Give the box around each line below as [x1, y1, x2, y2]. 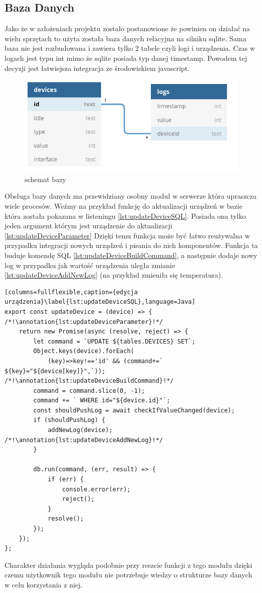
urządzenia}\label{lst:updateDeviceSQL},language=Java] [5, 298, 196, 306]
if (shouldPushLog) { [33, 416, 106, 424]
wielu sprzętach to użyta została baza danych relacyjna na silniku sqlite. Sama [5, 33, 246, 43]
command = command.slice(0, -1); [33, 387, 145, 394]
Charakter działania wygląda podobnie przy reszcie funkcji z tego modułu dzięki [5, 559, 252, 570]
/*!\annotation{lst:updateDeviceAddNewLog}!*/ [5, 436, 163, 444]
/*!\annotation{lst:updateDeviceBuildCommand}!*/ [5, 377, 174, 385]
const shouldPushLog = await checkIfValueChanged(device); [33, 406, 235, 414]
